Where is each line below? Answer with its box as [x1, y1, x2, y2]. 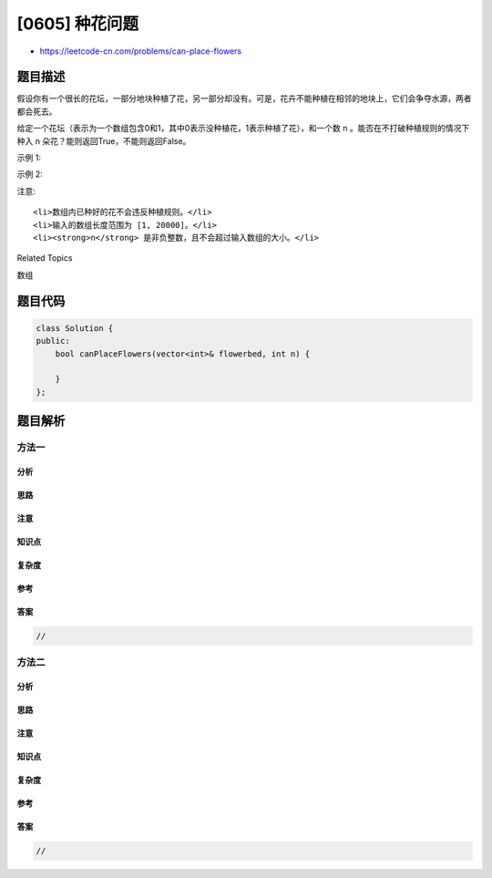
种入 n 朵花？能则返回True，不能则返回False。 [16, 135, 191, 146]
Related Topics [16, 253, 73, 263]
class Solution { [36, 323, 114, 333]
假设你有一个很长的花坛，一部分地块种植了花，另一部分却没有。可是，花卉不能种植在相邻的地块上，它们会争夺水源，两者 [16, 93, 472, 104]
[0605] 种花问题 [16, 14, 139, 34]
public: [36, 336, 70, 346]
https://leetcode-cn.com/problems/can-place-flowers [39, 46, 241, 57]
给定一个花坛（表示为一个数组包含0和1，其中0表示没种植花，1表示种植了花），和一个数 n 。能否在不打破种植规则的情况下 [16, 123, 470, 134]
